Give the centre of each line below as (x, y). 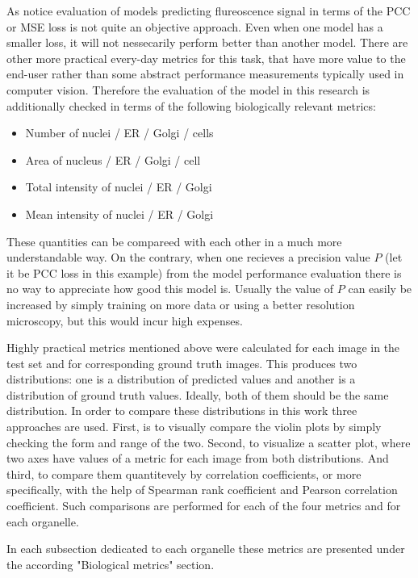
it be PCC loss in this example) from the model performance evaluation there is (204, 272)
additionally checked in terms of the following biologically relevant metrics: (191, 105)
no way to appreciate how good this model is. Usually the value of (170, 289)
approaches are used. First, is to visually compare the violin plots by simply (194, 427)
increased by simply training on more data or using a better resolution (181, 304)
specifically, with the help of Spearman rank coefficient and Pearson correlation (202, 490)
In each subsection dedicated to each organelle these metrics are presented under (206, 549)
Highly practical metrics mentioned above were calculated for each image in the (203, 348)
